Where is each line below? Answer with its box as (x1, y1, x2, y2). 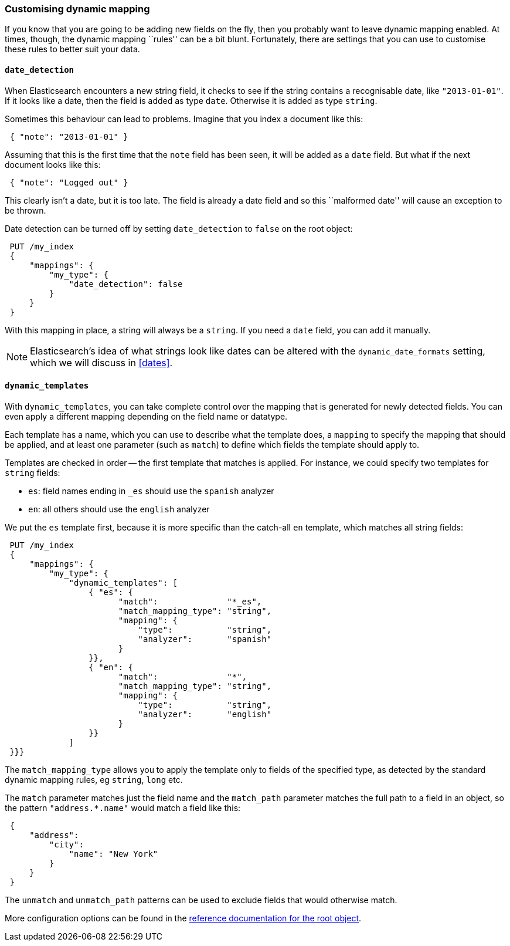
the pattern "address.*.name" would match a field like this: (5, 802, 241, 813)
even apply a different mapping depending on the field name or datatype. (5, 411, 288, 421)
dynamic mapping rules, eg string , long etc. (5, 774, 183, 785)
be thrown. (5, 205, 46, 215)
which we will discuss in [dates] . (30, 356, 173, 369)
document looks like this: (5, 159, 101, 170)
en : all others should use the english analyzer (28, 504, 210, 514)
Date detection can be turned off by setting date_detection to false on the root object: (5, 223, 353, 234)
